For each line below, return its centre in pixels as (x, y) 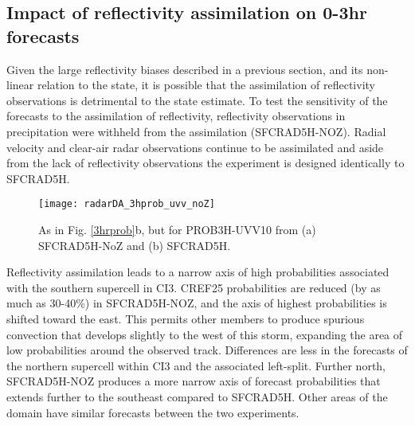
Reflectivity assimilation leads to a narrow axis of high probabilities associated (198, 272)
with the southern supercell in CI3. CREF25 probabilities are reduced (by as (194, 287)
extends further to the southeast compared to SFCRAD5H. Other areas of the (197, 396)
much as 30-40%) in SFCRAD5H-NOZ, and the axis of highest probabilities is (197, 303)
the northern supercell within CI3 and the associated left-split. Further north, (196, 365)
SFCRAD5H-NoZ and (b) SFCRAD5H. (135, 245)
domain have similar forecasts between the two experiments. (153, 412)
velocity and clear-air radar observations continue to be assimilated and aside (195, 147)
